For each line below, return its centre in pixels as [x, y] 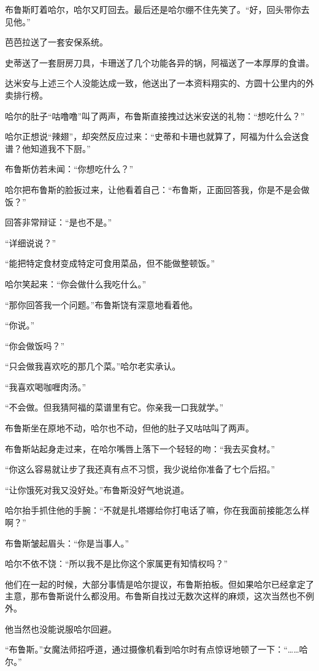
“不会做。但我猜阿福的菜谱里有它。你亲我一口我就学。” [114, 407]
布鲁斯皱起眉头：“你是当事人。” [67, 543]
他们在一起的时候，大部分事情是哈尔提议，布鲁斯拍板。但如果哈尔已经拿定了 [159, 584]
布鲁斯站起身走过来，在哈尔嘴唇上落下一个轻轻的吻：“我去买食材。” [140, 448]
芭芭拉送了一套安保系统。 [56, 42]
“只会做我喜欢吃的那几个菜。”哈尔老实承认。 [93, 366]
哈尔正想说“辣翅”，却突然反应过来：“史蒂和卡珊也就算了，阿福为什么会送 [153, 136]
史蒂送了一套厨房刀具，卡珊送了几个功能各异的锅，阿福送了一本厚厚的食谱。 [159, 62]
